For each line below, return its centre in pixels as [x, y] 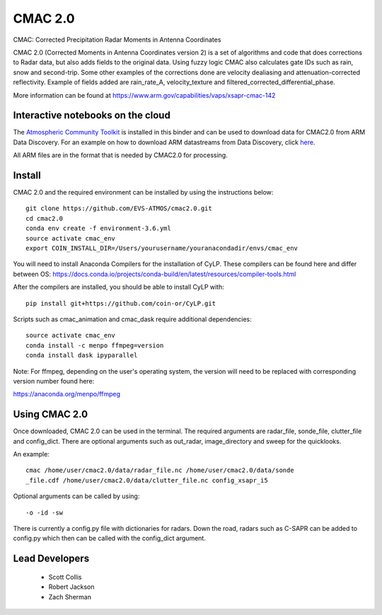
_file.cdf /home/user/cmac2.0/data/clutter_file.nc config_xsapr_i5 [147, 480]
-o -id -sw [45, 512]
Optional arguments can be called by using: [76, 496]
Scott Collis [65, 577]
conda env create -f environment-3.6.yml [98, 229]
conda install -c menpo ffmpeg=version [95, 345]
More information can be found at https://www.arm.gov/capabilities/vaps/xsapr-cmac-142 [144, 95]
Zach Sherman [70, 597]
